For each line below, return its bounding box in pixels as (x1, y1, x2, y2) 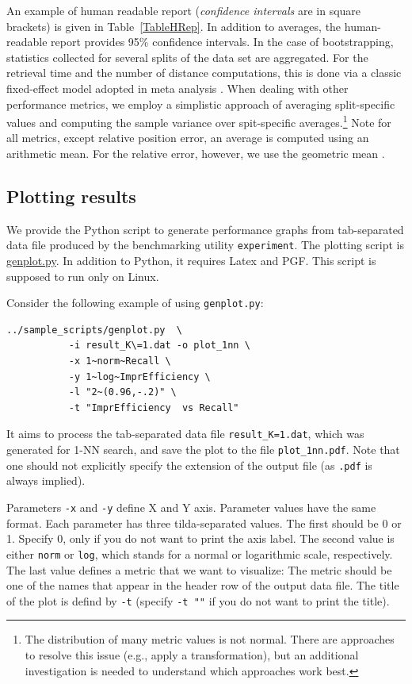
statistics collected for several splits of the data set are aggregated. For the (6, 48, 368, 65)
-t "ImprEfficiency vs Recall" (68, 402, 239, 413)
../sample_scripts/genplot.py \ (6, 324, 182, 336)
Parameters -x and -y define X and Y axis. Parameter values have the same (6, 499, 376, 516)
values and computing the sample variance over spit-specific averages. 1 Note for (6, 112, 391, 130)
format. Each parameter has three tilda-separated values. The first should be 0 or (6, 514, 402, 531)
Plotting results (6, 183, 136, 208)
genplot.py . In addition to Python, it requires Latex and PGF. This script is (6, 252, 376, 269)
